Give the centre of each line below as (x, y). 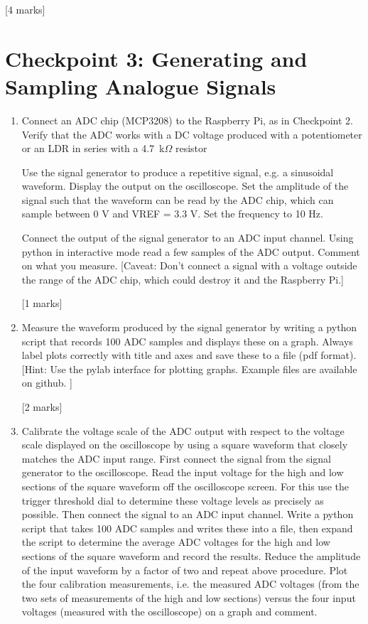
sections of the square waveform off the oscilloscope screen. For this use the (185, 486)
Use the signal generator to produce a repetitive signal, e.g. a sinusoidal (178, 172)
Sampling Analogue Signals (141, 86)
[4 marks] (25, 9)
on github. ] (47, 383)
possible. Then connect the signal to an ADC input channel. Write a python (188, 514)
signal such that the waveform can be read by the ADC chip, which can (178, 199)
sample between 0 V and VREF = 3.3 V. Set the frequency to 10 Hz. (172, 214)
